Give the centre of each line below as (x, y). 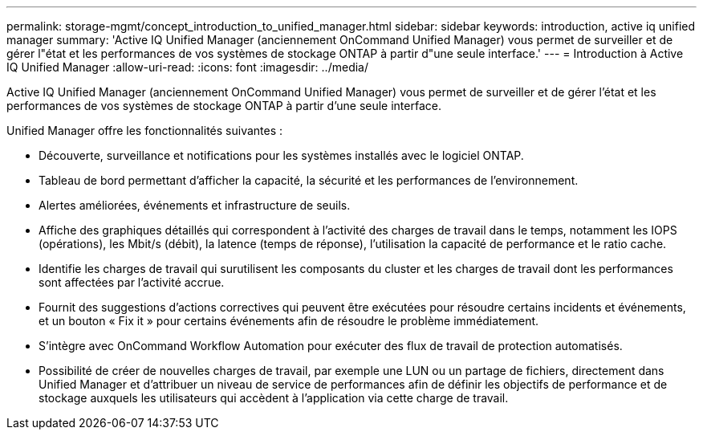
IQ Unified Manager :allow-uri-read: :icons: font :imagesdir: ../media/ (187, 67)
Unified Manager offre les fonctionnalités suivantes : (145, 130)
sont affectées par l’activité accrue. (132, 282)
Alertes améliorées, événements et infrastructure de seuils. (195, 205)
